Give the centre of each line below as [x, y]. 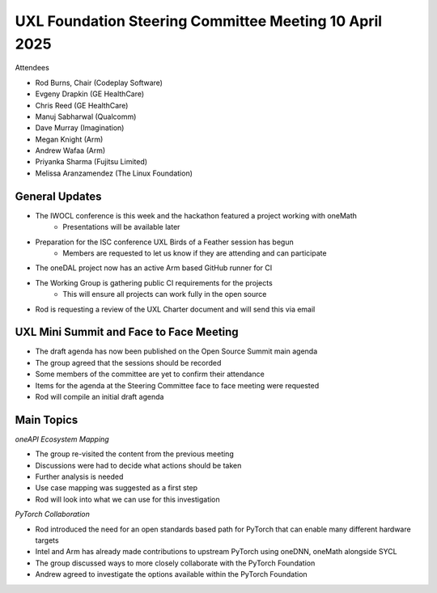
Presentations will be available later [121, 227]
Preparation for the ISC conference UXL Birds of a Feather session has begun [165, 242]
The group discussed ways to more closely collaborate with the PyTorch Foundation [175, 563]
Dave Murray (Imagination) [80, 128]
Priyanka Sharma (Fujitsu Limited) [91, 162]
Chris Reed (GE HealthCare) [82, 105]
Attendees [32, 68]
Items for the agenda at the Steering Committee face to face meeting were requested [177, 385]
